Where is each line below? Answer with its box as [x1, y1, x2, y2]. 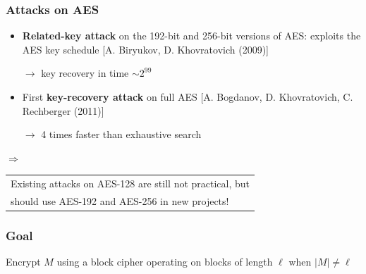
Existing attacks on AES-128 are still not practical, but [11, 176, 250, 191]
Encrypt [6, 254, 41, 269]
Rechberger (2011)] [22, 103, 104, 118]
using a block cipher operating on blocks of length [56, 254, 273, 269]
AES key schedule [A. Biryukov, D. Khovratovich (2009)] [22, 42, 269, 56]
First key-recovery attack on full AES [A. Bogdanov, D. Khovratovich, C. [22, 89, 353, 104]
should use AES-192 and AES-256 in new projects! [11, 193, 229, 208]
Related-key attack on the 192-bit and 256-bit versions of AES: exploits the [22, 28, 361, 43]
